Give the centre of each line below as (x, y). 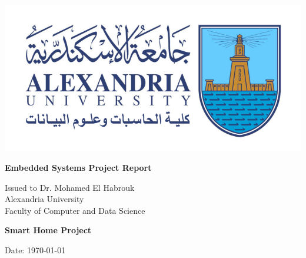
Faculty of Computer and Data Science (75, 210)
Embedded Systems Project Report (78, 167)
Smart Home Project (48, 230)
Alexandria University (44, 199)
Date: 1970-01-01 (35, 249)
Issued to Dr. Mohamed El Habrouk (70, 187)
